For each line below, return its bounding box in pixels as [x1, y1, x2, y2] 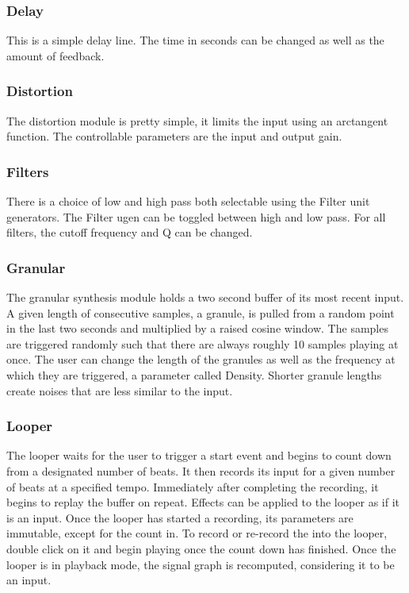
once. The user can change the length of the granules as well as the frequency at [6, 351, 396, 368]
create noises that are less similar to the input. [6, 382, 233, 399]
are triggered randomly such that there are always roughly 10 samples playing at [6, 335, 399, 352]
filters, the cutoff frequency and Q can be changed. [6, 224, 253, 241]
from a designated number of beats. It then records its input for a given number [6, 463, 396, 479]
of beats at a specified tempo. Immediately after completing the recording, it [6, 478, 379, 495]
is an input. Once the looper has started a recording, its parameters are [6, 509, 354, 526]
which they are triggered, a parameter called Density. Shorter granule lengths [6, 367, 382, 383]
